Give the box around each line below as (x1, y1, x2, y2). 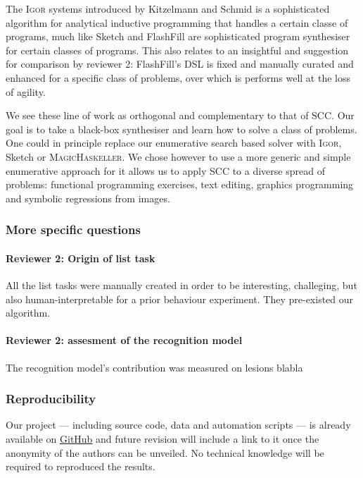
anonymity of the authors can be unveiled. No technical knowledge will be (6, 445, 324, 460)
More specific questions (6, 221, 141, 238)
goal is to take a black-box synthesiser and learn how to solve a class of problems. (6, 121, 357, 136)
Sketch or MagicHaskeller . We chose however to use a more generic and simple (6, 149, 351, 164)
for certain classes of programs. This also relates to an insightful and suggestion (6, 42, 349, 57)
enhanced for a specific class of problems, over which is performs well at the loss (6, 70, 350, 85)
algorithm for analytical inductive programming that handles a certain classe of (6, 15, 348, 30)
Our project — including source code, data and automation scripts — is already (6, 417, 351, 432)
